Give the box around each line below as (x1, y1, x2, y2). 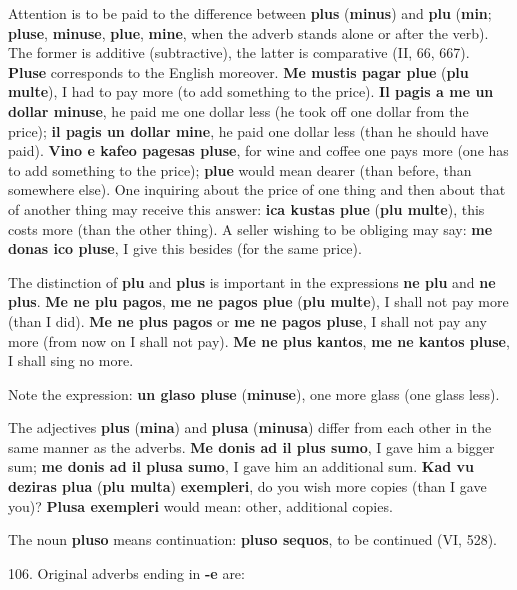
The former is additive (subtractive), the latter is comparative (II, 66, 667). (8, 42, 470, 63)
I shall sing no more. (8, 350, 134, 371)
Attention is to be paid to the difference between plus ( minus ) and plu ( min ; (8, 3, 492, 23)
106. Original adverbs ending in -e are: (8, 562, 245, 583)
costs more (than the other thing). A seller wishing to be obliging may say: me (8, 218, 493, 239)
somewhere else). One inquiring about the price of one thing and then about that (8, 179, 506, 200)
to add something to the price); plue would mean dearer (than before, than (8, 159, 472, 180)
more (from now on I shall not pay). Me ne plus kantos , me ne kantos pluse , (8, 330, 510, 351)
